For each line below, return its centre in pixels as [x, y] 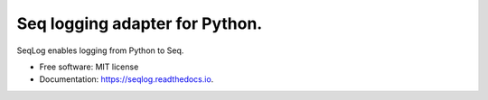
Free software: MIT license [89, 67]
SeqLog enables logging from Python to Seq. [100, 50]
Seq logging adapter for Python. [140, 23]
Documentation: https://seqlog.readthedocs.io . [127, 79]
